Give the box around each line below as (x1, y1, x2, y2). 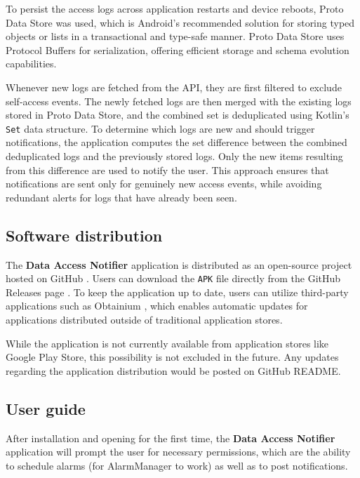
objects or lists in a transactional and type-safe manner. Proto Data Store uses (6, 29, 345, 44)
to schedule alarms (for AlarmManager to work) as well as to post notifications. (6, 458, 348, 472)
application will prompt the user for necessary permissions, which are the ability (6, 444, 351, 459)
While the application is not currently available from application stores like (6, 336, 329, 350)
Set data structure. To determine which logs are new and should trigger (6, 121, 315, 135)
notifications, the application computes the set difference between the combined (6, 135, 347, 150)
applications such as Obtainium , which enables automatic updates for (6, 298, 308, 313)
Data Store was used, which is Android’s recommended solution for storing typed (6, 15, 355, 29)
